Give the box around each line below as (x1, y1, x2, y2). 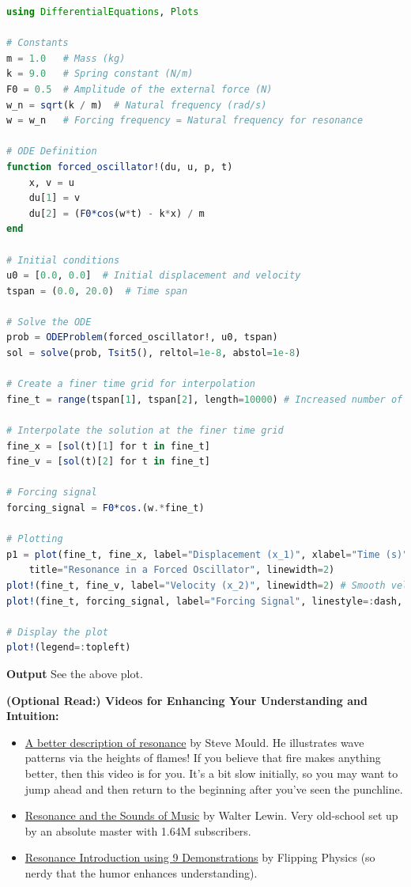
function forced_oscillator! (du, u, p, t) (6, 161, 233, 172)
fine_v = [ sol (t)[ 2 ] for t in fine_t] (6, 456, 210, 468)
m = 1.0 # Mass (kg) (6, 52, 126, 64)
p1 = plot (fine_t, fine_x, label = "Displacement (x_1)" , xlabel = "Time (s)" (6, 548, 409, 560)
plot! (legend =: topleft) (6, 642, 131, 654)
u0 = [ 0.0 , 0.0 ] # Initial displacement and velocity (6, 270, 301, 282)
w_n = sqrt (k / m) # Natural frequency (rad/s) (6, 99, 267, 111)
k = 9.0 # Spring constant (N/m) (6, 68, 194, 80)
